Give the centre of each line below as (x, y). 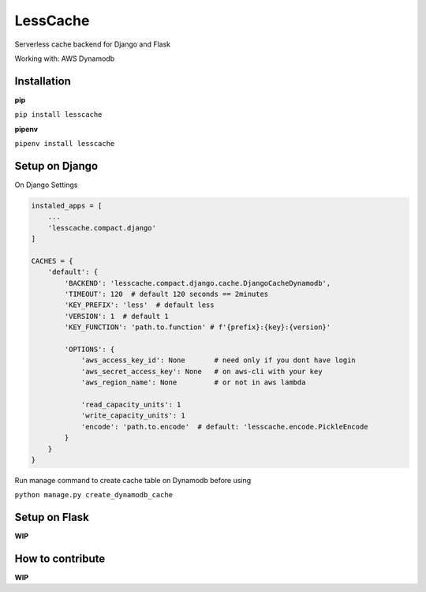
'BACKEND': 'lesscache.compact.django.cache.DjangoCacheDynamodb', (198, 283)
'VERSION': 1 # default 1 (116, 316)
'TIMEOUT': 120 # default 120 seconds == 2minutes (166, 294)
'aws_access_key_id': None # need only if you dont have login (219, 360)
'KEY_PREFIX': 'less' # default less (139, 305)
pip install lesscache (58, 115)
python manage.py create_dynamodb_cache (94, 495)
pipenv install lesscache (65, 144)
